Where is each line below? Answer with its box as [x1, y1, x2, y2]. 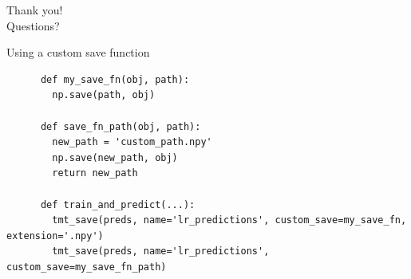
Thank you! [6, 2, 63, 18]
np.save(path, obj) [52, 89, 156, 101]
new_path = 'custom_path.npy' [52, 136, 212, 148]
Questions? [6, 17, 60, 33]
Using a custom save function [6, 44, 150, 61]
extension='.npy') [6, 230, 104, 242]
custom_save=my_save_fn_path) [6, 261, 167, 273]
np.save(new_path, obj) [52, 151, 178, 163]
